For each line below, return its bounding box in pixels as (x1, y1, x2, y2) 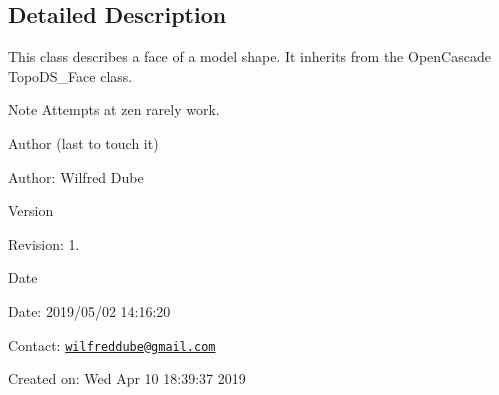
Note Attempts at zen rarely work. (8, 99, 220, 120)
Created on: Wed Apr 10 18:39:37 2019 (8, 368, 246, 389)
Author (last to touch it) (8, 132, 159, 153)
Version (8, 200, 54, 221)
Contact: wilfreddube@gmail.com (8, 334, 216, 355)
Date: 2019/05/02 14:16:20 (8, 300, 171, 321)
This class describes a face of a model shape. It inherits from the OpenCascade (8, 46, 491, 67)
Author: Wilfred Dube (8, 166, 144, 187)
